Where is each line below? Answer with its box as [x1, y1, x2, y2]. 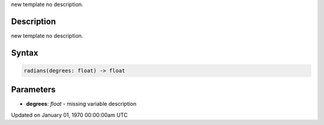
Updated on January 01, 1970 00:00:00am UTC [11, 111, 128, 118]
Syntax [11, 48, 38, 58]
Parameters [11, 84, 56, 95]
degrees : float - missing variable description [26, 100, 137, 108]
